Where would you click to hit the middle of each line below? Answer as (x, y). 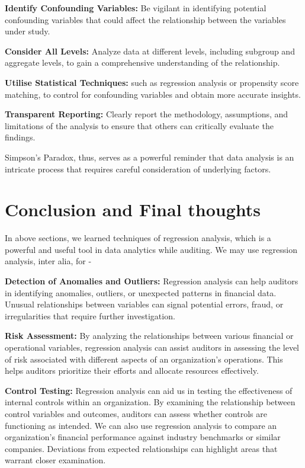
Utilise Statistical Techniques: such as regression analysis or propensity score (152, 82)
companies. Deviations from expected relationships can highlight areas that (141, 448)
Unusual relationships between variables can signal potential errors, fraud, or (144, 304)
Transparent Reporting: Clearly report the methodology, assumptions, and (147, 114)
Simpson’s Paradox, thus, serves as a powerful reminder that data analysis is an (150, 157)
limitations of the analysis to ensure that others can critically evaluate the (139, 125)
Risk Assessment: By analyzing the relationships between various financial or (149, 336)
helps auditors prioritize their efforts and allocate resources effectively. (132, 371)
